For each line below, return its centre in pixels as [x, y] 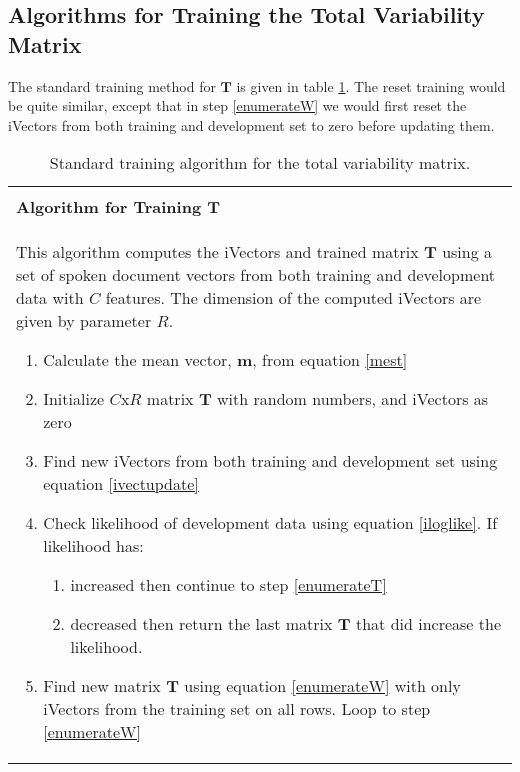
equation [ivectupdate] [121, 484]
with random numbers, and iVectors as [353, 399]
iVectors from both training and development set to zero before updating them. [251, 124]
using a [467, 252]
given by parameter [84, 321]
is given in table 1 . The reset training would [371, 85]
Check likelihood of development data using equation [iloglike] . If [270, 523]
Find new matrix [102, 686]
